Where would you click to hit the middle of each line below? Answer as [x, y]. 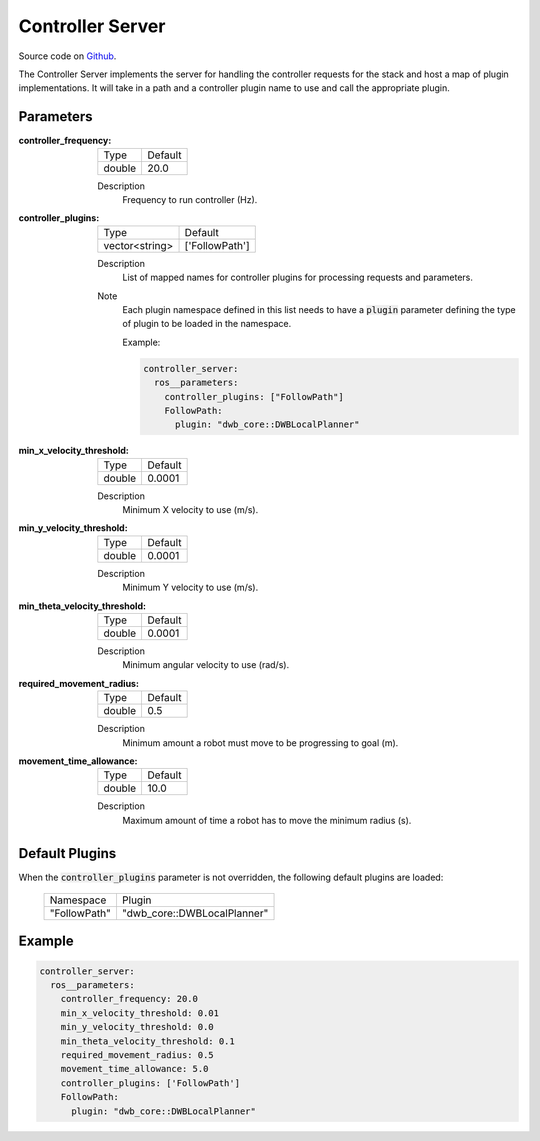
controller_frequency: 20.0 [129, 999]
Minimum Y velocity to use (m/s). [190, 587]
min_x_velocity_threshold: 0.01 [140, 1013]
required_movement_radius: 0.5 [137, 1055]
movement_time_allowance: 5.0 [134, 1069]
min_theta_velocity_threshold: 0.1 [147, 1041]
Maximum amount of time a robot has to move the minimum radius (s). [267, 820]
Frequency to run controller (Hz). [190, 200]
